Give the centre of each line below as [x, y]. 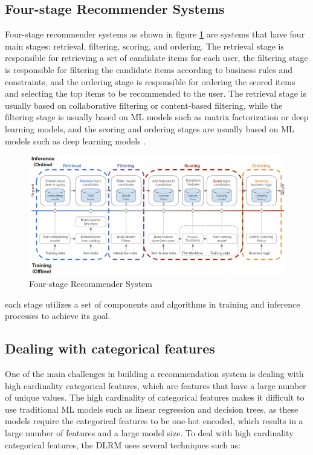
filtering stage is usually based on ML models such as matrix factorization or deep [157, 117]
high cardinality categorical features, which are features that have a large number [156, 385]
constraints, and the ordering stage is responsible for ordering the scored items [150, 81]
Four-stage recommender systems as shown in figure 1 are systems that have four [155, 34]
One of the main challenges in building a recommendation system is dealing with [154, 374]
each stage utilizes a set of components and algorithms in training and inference [153, 304]
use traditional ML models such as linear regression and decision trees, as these [152, 409]
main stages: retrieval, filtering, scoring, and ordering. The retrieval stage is [144, 46]
